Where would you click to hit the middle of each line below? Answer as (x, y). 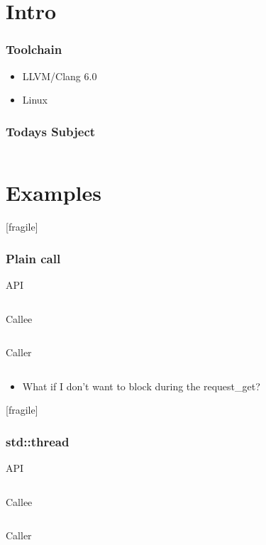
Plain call (33, 258)
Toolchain (34, 49)
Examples (54, 193)
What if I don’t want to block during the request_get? (141, 386)
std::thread (38, 441)
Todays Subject (51, 131)
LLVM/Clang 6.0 (60, 76)
